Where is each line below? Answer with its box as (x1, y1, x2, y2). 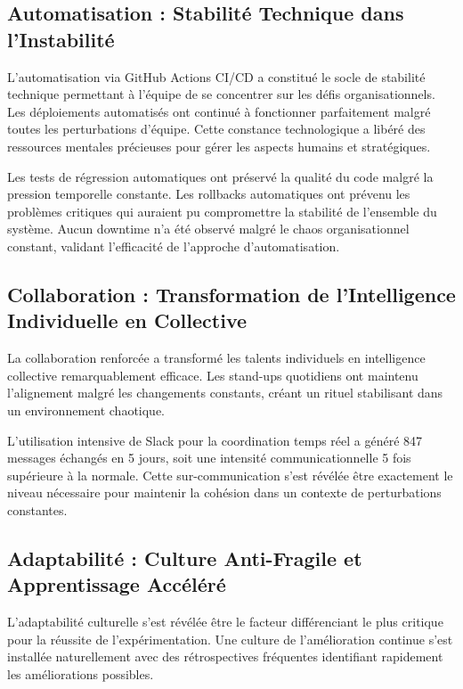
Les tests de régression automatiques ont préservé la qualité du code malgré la (7, 167, 434, 185)
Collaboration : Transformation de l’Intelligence (7, 280, 456, 308)
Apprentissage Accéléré (7, 570, 226, 598)
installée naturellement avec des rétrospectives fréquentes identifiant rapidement (7, 647, 443, 666)
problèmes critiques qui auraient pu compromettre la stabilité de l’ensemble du (7, 201, 437, 220)
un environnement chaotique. (7, 400, 166, 419)
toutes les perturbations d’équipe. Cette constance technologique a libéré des (7, 119, 426, 138)
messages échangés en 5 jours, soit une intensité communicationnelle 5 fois (7, 448, 411, 467)
